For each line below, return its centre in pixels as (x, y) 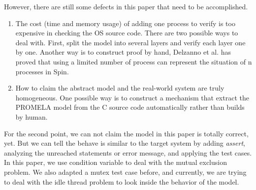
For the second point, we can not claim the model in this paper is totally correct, (126, 133)
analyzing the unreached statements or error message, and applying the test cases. (128, 152)
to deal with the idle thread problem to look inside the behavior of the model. (122, 181)
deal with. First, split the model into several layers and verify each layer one (130, 42)
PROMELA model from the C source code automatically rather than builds (130, 107)
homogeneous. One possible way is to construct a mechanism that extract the (132, 97)
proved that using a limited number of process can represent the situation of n (134, 61)
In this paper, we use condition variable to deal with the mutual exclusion (115, 162)
